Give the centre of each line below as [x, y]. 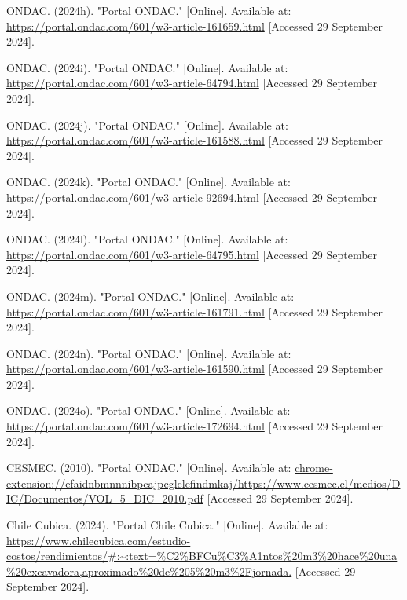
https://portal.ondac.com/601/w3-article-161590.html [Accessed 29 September [195, 369]
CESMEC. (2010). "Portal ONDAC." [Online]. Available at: [149, 468]
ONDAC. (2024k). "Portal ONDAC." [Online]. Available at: [148, 182]
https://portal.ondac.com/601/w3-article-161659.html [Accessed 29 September [195, 26]
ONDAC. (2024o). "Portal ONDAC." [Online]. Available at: [148, 410]
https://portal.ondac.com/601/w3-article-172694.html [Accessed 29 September [195, 426]
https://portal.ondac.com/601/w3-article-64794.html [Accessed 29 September [192, 83]
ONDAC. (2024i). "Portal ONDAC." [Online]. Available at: [147, 67]
